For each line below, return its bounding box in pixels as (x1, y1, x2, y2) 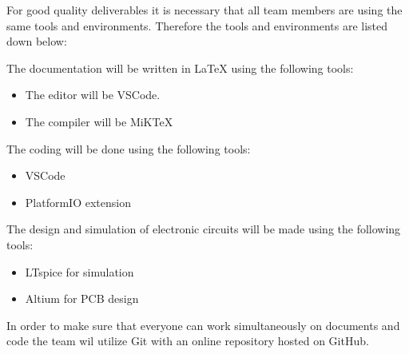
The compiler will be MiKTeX (25, 113, 173, 129)
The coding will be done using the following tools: (6, 140, 251, 157)
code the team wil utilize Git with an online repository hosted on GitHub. (6, 332, 369, 349)
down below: (6, 33, 67, 50)
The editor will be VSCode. (25, 86, 161, 103)
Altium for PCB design (25, 290, 139, 307)
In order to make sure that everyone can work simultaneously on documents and (6, 316, 400, 333)
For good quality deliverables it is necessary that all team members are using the (6, 2, 403, 18)
